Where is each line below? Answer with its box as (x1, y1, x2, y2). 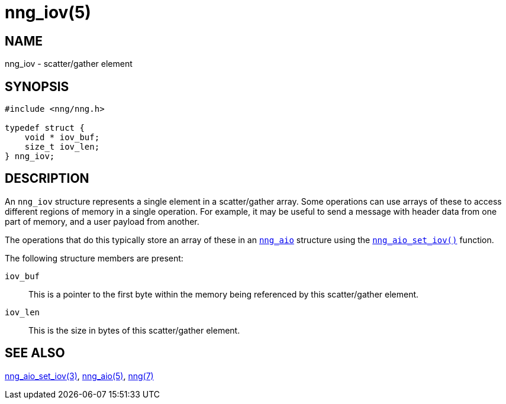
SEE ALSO (5, 345, 65, 361)
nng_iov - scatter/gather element (5, 59, 133, 69)
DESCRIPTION (5, 171, 89, 186)
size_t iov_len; (24, 142, 100, 152)
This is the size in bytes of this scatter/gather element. (28, 325, 240, 335)
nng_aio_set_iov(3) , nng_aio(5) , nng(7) (5, 370, 154, 381)
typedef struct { (5, 123, 85, 133)
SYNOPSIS (5, 79, 69, 94)
